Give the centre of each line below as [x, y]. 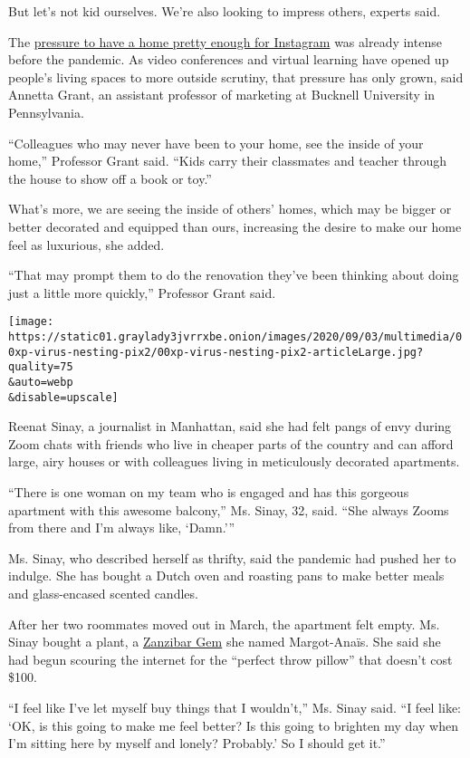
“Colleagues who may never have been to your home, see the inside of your [216, 143]
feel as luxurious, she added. [86, 244]
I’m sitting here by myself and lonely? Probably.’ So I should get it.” [197, 743]
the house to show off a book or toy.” [110, 178]
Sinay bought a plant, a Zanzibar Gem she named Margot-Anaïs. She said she [225, 642]
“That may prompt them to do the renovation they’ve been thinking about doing [234, 275]
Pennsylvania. [46, 112]
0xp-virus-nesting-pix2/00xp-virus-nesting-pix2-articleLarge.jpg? [216, 352]
